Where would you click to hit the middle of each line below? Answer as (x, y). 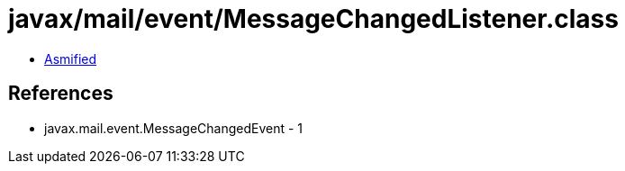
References (61, 94)
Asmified (71, 58)
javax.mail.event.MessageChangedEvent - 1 (174, 128)
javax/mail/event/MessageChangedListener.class (313, 19)
